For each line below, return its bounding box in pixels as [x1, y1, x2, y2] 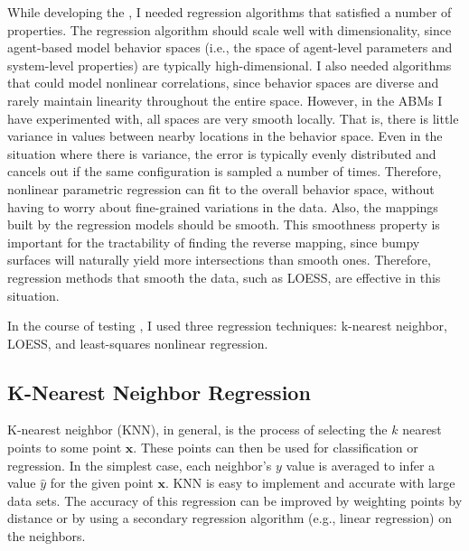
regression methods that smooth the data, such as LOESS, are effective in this [7, 267, 441, 286]
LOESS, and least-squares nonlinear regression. [7, 333, 268, 352]
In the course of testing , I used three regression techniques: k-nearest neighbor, [7, 316, 447, 335]
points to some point [7, 438, 122, 457]
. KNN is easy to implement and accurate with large [164, 473, 455, 492]
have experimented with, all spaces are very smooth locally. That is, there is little [7, 108, 459, 127]
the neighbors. [7, 527, 86, 546]
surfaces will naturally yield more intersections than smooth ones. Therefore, [7, 250, 431, 269]
